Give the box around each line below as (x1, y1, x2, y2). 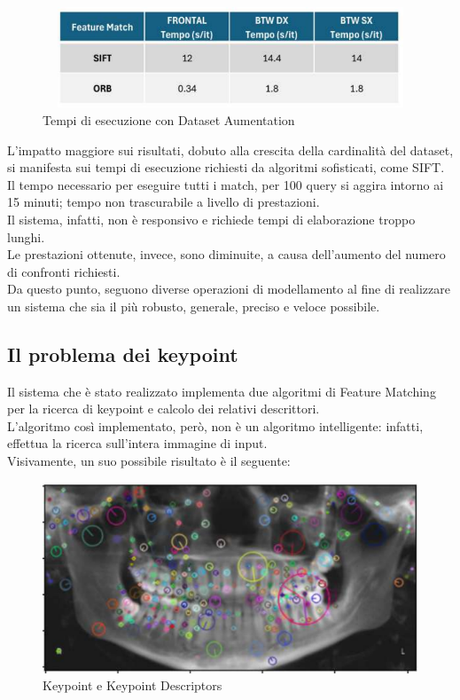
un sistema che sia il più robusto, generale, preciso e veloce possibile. (7, 296, 380, 315)
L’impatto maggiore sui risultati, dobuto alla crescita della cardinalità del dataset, (7, 140, 454, 159)
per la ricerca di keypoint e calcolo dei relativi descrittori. (7, 399, 320, 418)
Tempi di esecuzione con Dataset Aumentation (43, 110, 295, 129)
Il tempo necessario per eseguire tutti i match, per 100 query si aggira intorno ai (7, 175, 444, 193)
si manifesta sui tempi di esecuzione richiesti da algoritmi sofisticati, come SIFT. (7, 158, 445, 177)
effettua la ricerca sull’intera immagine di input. (7, 434, 268, 452)
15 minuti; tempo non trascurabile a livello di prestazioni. (7, 193, 320, 211)
